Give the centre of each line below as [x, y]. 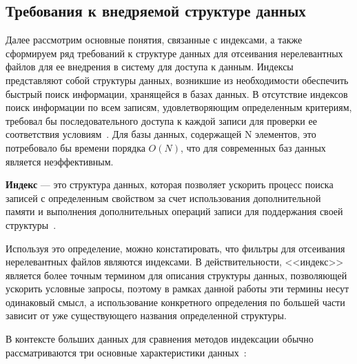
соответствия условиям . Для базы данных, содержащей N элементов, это [161, 134]
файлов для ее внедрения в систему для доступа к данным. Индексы [150, 67]
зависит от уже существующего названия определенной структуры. [146, 315]
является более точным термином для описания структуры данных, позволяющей [176, 275]
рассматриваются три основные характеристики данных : [126, 352]
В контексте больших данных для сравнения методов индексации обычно [160, 339]
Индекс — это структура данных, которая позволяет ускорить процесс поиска [170, 184]
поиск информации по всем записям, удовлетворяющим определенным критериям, [179, 107]
